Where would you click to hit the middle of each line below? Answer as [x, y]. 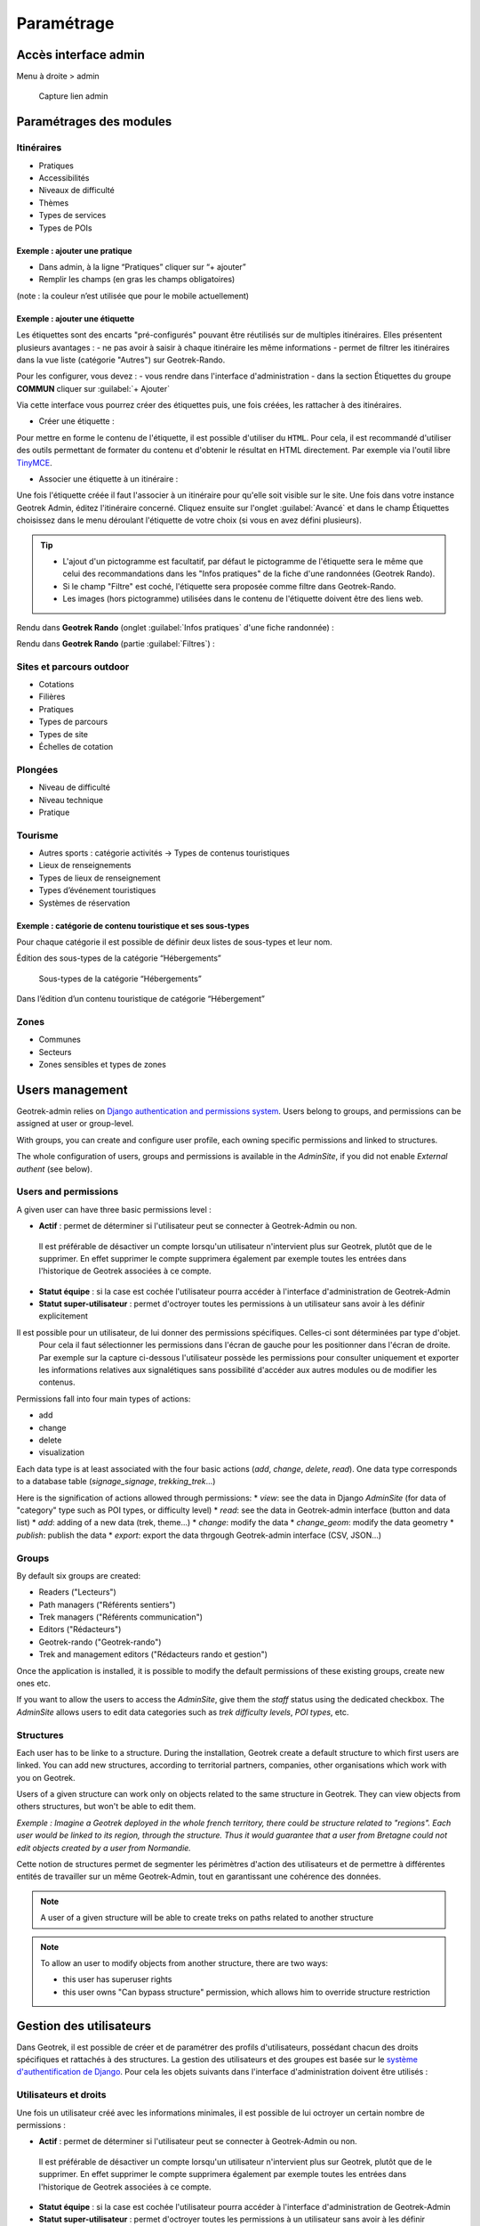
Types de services [72, 215]
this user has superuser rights [117, 1979]
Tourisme [37, 835]
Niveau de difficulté [75, 787]
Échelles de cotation [76, 747]
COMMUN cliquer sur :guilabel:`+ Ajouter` [93, 388]
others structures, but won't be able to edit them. [106, 1807]
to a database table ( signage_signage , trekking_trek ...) [116, 1482]
